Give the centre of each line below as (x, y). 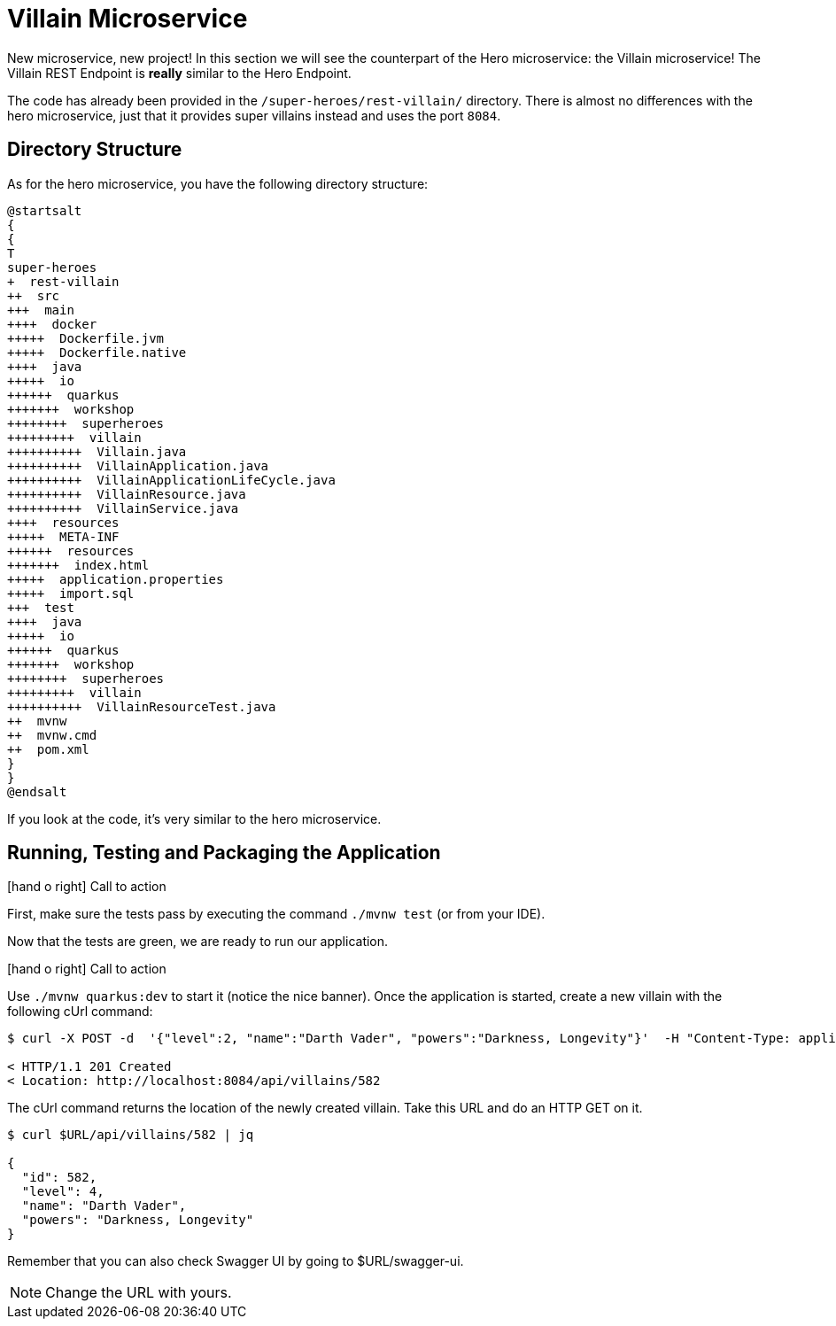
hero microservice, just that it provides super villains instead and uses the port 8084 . (254, 115)
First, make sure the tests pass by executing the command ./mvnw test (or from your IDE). (276, 914)
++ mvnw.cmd (52, 735)
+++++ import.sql (71, 593)
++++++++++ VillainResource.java (127, 494)
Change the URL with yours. (139, 1293)
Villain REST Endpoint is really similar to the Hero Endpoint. (179, 73)
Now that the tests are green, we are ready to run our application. (198, 942)
